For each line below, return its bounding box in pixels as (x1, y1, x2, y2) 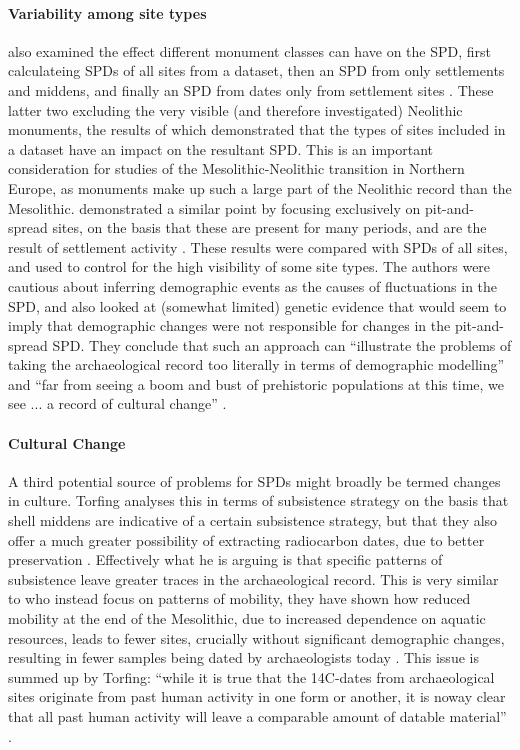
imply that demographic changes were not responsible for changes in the (8, 315, 451, 336)
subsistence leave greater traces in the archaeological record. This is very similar (8, 568, 499, 589)
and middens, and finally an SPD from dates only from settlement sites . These (8, 79, 494, 100)
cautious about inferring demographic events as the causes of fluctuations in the (8, 275, 498, 296)
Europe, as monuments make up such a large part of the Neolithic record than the (8, 177, 512, 198)
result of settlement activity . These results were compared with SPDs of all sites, (8, 236, 508, 257)
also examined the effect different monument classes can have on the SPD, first (8, 40, 491, 61)
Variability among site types (8, 2, 207, 23)
